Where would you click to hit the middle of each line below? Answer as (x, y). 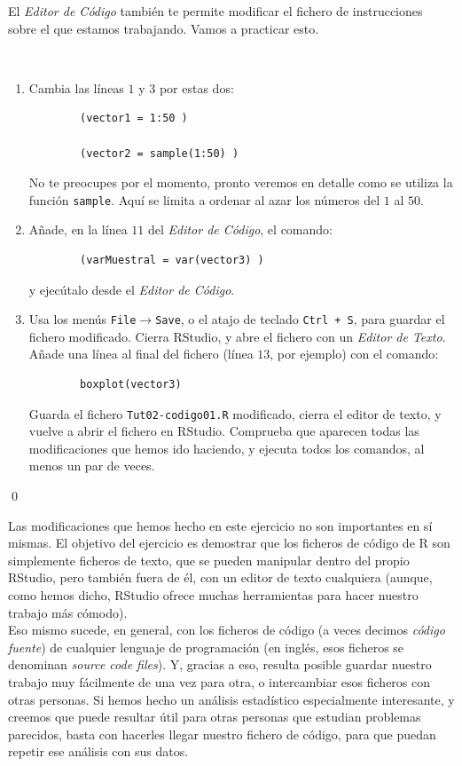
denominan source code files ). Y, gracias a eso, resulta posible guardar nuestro (220, 664)
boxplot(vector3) (131, 385)
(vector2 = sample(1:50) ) (160, 153)
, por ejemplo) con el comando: (354, 354)
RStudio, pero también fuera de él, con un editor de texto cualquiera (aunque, (220, 577)
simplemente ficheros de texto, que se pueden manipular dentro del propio (209, 560)
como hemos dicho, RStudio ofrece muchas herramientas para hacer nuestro (213, 595)
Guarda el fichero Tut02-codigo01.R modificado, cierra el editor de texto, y (235, 413)
